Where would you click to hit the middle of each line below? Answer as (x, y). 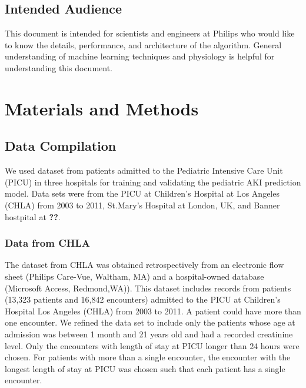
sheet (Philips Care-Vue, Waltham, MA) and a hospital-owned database (134, 276)
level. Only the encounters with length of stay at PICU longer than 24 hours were (152, 345)
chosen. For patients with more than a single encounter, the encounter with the (148, 357)
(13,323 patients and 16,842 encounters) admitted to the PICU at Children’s (143, 299)
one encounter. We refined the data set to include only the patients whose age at (150, 322)
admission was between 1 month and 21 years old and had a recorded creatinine (149, 334)
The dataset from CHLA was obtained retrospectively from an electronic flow (144, 265)
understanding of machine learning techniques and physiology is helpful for (140, 56)
